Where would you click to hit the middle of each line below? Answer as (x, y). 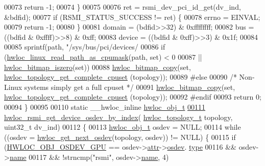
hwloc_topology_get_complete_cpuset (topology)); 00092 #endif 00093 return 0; (133, 97)
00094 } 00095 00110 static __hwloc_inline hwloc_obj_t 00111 (105, 106)
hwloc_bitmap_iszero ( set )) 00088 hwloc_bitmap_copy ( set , (98, 67)
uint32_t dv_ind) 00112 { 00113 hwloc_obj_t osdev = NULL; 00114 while (123, 127)
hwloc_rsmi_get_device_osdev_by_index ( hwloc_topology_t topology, (118, 117)
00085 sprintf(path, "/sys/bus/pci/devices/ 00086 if (85, 47)
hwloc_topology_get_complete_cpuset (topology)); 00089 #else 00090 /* (121, 77)
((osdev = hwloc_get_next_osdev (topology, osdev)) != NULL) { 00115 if (120, 137)
